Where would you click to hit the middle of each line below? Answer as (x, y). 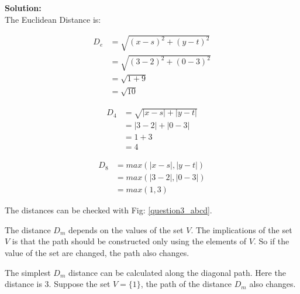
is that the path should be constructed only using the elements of (129, 241)
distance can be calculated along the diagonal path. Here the (177, 272)
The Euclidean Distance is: (53, 19)
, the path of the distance (186, 284)
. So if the (271, 241)
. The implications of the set (242, 229)
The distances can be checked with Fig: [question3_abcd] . (108, 210)
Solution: (23, 8)
